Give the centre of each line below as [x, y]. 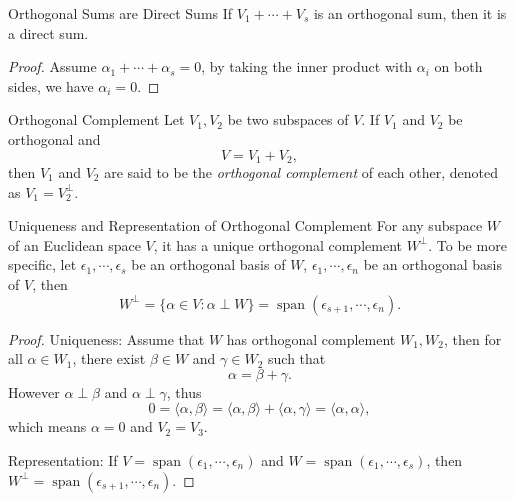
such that [297, 358]
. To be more [467, 244]
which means [47, 426]
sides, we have [51, 85]
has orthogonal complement [311, 338]
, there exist [109, 358]
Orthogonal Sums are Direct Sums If [120, 13]
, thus [184, 391]
